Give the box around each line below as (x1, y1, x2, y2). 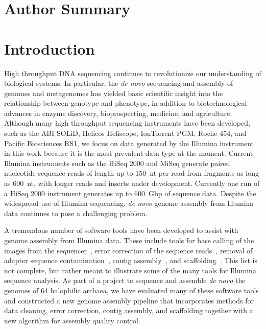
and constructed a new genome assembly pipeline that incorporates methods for (4, 295, 254, 306)
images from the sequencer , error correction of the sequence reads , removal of (4, 245, 253, 255)
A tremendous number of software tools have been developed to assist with (4, 225, 238, 236)
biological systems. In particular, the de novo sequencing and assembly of (4, 78, 233, 88)
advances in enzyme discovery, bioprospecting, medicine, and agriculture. (4, 107, 232, 118)
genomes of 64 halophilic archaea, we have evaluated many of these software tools (4, 285, 259, 295)
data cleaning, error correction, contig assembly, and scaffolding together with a (4, 305, 253, 316)
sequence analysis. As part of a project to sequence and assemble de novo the (4, 275, 246, 286)
